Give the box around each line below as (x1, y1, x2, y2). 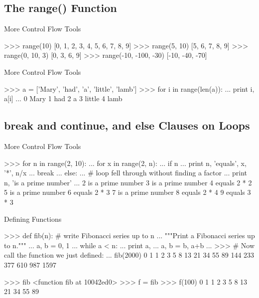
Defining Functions (4, 213, 62, 224)
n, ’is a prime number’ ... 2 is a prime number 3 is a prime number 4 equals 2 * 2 (4, 177, 252, 187)
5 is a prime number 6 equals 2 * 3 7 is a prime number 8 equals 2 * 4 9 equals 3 (4, 187, 251, 197)
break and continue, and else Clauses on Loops (4, 118, 250, 133)
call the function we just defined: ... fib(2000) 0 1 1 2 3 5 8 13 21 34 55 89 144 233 (4, 250, 255, 260)
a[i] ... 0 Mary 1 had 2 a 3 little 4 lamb (4, 93, 123, 104)
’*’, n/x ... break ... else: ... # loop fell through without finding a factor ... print (4, 167, 247, 178)
